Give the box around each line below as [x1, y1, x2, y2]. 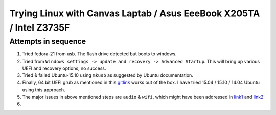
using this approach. [22, 87, 66, 93]
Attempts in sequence [9, 37, 86, 46]
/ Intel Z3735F [9, 22, 70, 33]
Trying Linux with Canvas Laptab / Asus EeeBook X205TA [9, 8, 260, 19]
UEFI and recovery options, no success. [22, 65, 107, 71]
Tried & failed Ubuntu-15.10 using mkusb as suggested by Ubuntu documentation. [22, 72, 194, 78]
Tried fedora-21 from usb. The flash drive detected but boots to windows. [22, 51, 177, 57]
